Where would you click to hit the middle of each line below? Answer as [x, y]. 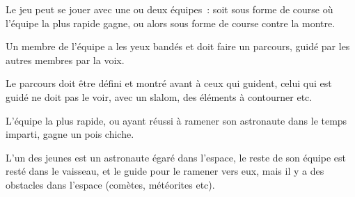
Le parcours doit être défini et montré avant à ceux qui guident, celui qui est [169, 83]
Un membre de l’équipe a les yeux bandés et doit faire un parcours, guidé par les [178, 46]
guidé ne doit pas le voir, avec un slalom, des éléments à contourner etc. [159, 96]
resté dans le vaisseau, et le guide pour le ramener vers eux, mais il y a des [165, 171]
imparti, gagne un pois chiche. [70, 134]
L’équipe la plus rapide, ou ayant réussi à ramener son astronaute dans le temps [176, 120]
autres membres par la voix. [65, 60]
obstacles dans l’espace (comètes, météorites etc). [110, 184]
